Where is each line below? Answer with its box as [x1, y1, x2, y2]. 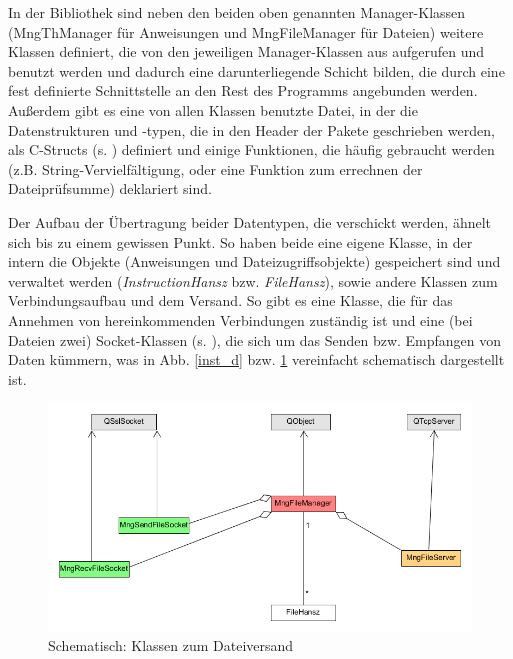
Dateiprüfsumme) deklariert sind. [8, 178, 212, 199]
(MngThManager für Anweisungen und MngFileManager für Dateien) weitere [8, 21, 484, 42]
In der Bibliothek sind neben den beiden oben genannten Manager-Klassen [8, 2, 466, 22]
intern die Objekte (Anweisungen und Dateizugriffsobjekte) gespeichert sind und [8, 251, 501, 272]
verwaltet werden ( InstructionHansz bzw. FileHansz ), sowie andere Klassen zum [8, 270, 498, 291]
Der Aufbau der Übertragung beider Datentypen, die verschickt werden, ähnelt [8, 211, 491, 232]
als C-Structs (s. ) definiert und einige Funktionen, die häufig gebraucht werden [8, 139, 495, 160]
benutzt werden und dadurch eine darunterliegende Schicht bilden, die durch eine [8, 60, 505, 81]
